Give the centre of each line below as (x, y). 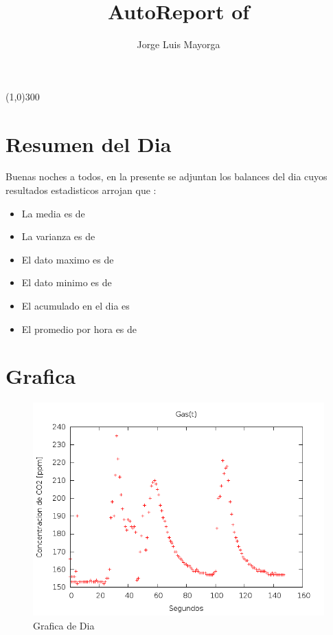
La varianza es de (58, 236)
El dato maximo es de (68, 259)
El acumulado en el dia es (76, 305)
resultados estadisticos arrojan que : (81, 190)
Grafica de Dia (64, 626)
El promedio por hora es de (79, 329)
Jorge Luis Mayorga (179, 44)
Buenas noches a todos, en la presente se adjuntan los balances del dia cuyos (166, 176)
